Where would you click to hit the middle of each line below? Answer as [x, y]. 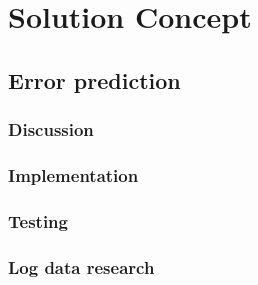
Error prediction [94, 79]
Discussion [51, 129]
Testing [38, 220]
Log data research [81, 266]
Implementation [73, 174]
